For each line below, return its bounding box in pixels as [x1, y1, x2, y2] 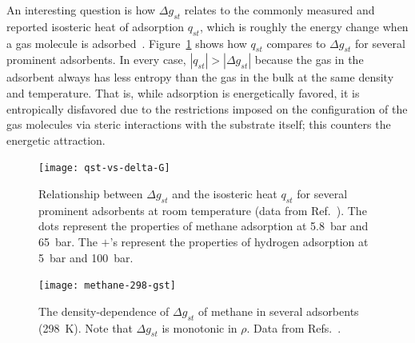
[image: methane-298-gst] [38, 280, 176, 292]
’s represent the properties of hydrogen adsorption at [110, 233, 369, 249]
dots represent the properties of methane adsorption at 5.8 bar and [38, 217, 369, 234]
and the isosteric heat [172, 185, 277, 202]
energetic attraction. [6, 131, 106, 148]
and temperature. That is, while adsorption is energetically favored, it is [6, 84, 360, 101]
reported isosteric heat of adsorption [6, 18, 185, 34]
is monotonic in [162, 319, 237, 336]
